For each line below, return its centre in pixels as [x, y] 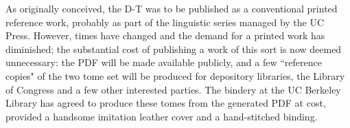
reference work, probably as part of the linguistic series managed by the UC [165, 22]
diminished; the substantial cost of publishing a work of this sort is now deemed [174, 49]
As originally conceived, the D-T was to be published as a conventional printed [172, 8]
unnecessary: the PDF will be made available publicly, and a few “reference [164, 62]
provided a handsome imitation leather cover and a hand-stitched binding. [162, 116]
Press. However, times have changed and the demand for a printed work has [165, 35]
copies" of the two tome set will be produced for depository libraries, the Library [175, 75]
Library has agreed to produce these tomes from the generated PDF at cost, [166, 103]
